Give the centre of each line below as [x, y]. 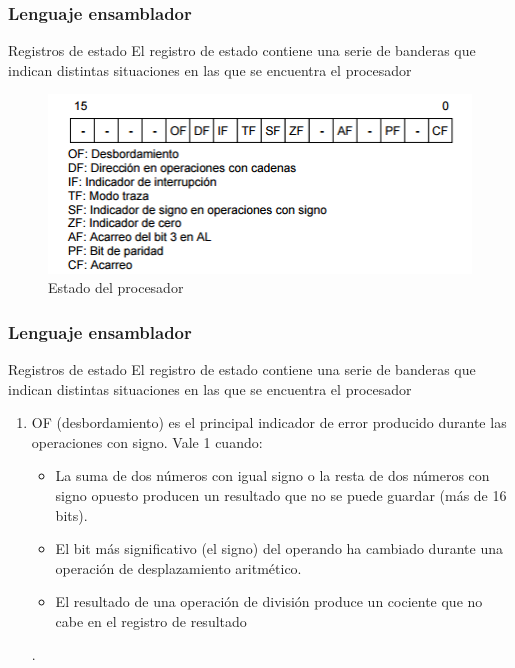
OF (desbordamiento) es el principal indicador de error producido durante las [269, 422]
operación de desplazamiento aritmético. [178, 567]
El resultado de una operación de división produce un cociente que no [269, 601]
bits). [71, 514]
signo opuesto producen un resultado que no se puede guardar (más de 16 [281, 494]
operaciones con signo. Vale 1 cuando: [147, 441]
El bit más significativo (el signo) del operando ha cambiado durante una [279, 548]
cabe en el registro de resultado [151, 620]
